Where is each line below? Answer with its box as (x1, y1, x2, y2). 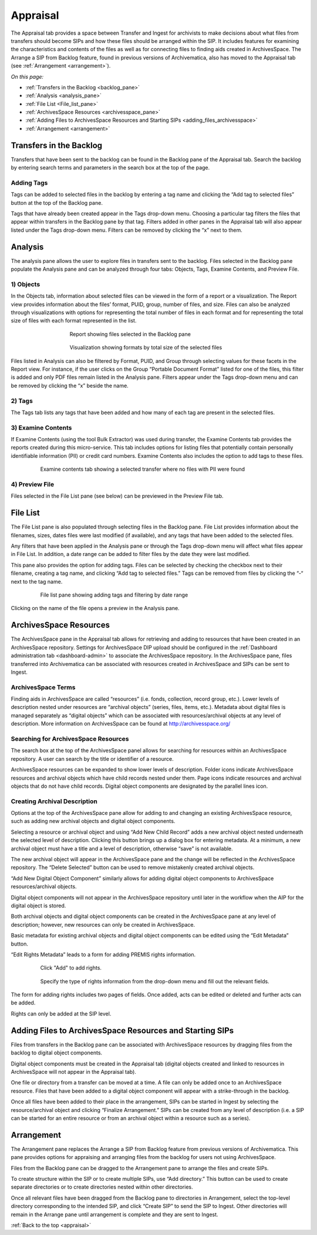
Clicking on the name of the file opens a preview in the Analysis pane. (11, 605, 180, 612)
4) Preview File (11, 480, 55, 488)
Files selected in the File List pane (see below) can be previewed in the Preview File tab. (11, 492, 224, 500)
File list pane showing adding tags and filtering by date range (40, 591, 188, 598)
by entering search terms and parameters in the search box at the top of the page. (11, 164, 210, 171)
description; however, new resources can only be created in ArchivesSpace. (11, 921, 195, 928)
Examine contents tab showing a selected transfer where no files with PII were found (40, 465, 245, 473)
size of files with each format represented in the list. (11, 317, 137, 324)
